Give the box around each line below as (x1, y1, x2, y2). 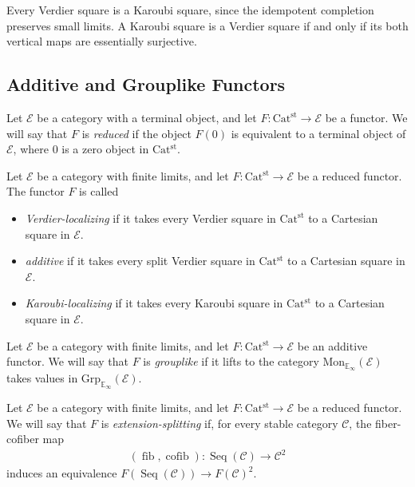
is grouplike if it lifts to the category (143, 353, 319, 370)
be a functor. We (325, 109, 408, 125)
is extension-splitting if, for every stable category (101, 414, 338, 431)
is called (79, 183, 119, 200)
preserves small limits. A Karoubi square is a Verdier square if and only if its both (6, 17, 409, 34)
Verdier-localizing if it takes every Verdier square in (25, 209, 276, 226)
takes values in (6, 369, 78, 386)
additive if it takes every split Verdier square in (25, 252, 255, 269)
